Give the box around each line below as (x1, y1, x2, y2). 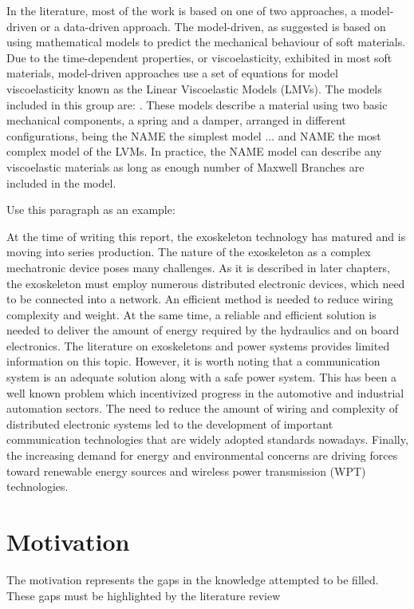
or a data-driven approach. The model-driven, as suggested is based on (40, 18, 386, 34)
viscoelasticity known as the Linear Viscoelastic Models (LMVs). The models (6, 80, 382, 97)
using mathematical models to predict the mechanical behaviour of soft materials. (6, 34, 406, 50)
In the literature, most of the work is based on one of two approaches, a (6, 2, 357, 18)
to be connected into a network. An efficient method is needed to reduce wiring (6, 291, 393, 307)
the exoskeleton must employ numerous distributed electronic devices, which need (6, 275, 405, 291)
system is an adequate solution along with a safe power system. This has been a (6, 369, 397, 386)
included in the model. (6, 174, 116, 191)
